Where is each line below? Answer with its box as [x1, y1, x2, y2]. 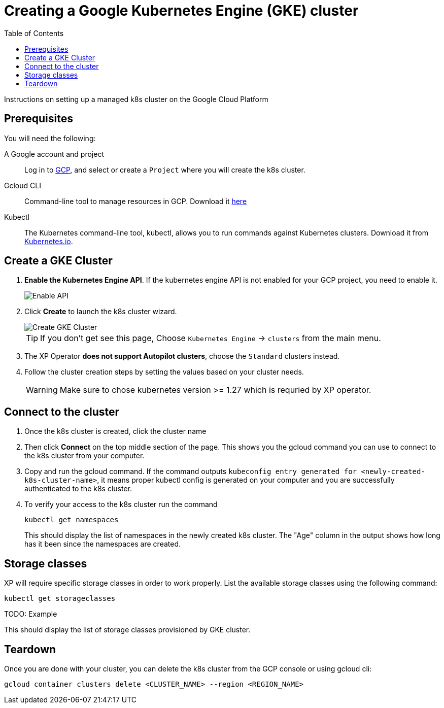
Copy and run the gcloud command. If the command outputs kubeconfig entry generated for [24, 467, 357, 476]
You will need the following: [4, 133, 96, 143]
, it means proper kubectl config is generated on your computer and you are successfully [97, 476, 395, 485]
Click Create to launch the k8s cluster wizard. [24, 307, 177, 316]
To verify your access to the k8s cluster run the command [24, 500, 218, 509]
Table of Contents [4, 28, 64, 38]
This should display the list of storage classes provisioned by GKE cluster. [4, 625, 251, 634]
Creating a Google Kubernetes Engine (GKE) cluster [4, 2, 359, 19]
